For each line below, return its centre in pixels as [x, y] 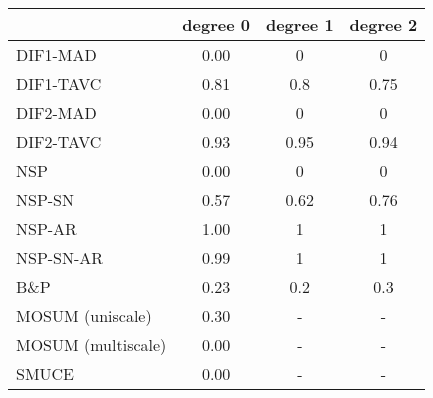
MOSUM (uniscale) [84, 315]
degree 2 [383, 24]
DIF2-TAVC [59, 141]
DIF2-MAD [56, 112]
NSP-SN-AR [60, 257]
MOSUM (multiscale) [91, 344]
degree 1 [299, 24]
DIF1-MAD [56, 54]
